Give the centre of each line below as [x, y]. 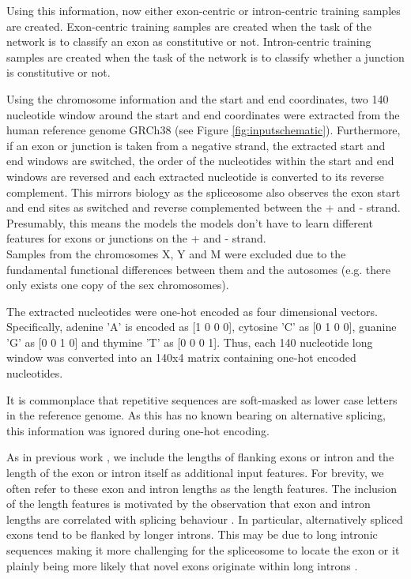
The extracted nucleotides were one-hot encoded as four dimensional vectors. [192, 311]
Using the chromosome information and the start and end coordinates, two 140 [198, 98]
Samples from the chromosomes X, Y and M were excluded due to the [176, 253]
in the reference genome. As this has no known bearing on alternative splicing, [196, 415]
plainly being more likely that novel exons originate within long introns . [182, 565]
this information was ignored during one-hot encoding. [138, 430]
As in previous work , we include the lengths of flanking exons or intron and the [200, 457]
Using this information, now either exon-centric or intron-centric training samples [204, 10]
